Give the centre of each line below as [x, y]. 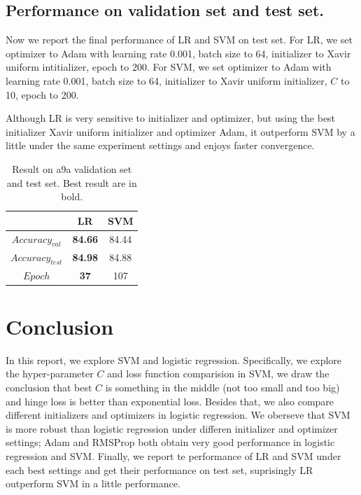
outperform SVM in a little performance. [93, 483]
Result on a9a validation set [72, 168]
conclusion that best [49, 388]
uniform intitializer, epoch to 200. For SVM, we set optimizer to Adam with [169, 67]
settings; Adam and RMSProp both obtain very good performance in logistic [170, 442]
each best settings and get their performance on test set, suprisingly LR [160, 469]
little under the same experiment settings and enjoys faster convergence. [160, 145]
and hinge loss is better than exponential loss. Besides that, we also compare [170, 401]
